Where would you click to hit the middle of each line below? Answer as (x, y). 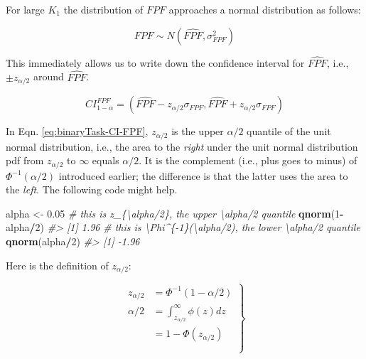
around (48, 76)
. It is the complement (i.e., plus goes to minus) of (248, 160)
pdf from (25, 160)
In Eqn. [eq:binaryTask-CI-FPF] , (77, 131)
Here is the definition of (57, 265)
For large (25, 9)
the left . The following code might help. (92, 189)
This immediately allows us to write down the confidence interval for (155, 62)
